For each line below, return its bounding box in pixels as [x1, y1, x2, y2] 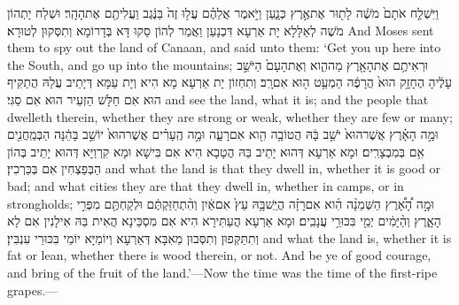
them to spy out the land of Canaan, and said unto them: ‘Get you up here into [7, 38, 441, 57]
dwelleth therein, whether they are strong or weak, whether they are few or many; [7, 107, 453, 126]
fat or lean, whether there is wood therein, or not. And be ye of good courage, [7, 246, 432, 264]
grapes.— [7, 280, 58, 299]
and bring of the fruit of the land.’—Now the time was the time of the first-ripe [7, 263, 438, 281]
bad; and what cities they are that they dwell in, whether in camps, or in [7, 176, 404, 194]
